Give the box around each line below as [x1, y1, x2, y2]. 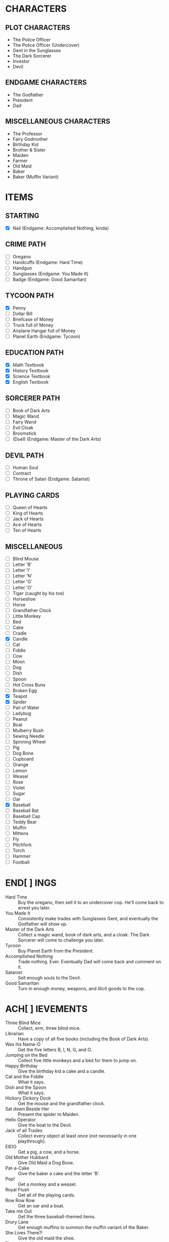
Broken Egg [12, 687, 37, 693]
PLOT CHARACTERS [5, 23, 70, 32]
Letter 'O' [12, 584, 33, 590]
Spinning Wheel [12, 739, 46, 745]
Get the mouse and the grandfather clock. [18, 1101, 105, 1107]
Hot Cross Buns [12, 682, 46, 688]
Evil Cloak [12, 425, 34, 431]
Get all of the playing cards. [18, 1192, 75, 1198]
